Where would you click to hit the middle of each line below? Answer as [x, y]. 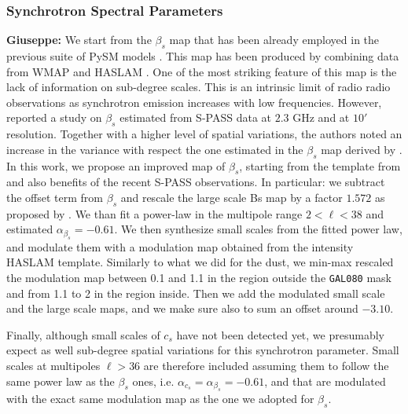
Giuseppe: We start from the [79, 40]
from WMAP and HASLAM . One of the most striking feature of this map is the [202, 71]
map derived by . [362, 149]
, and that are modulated [325, 381]
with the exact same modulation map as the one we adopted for [160, 398]
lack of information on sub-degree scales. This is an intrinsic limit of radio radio [198, 87]
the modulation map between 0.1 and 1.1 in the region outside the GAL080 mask [199, 277]
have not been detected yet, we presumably [280, 334]
